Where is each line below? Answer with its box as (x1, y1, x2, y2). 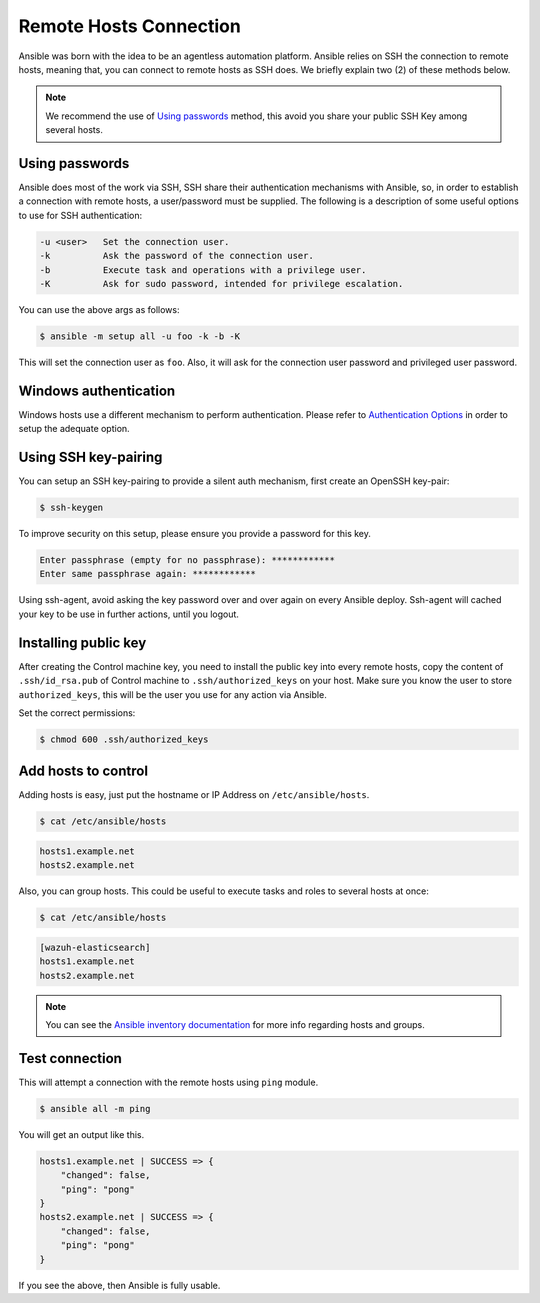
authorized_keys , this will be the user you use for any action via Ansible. (18, 688, 327, 700)
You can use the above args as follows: (18, 303, 180, 315)
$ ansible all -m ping (39, 1103, 151, 1114)
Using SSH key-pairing (18, 449, 163, 466)
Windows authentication (18, 382, 176, 399)
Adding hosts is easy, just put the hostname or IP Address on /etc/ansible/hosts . (18, 789, 370, 801)
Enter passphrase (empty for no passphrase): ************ (39, 555, 335, 566)
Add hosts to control (18, 763, 149, 780)
